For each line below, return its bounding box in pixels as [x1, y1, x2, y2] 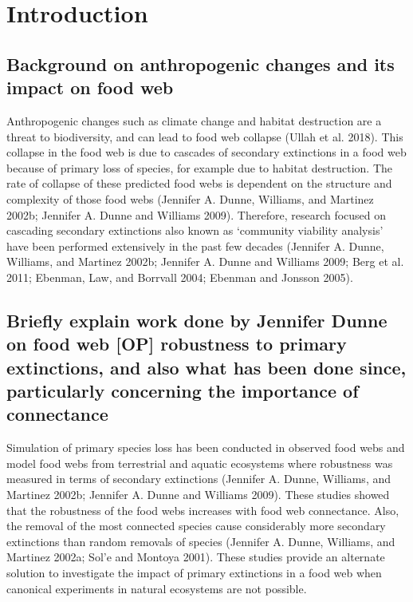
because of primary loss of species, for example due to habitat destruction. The [6, 159, 392, 176]
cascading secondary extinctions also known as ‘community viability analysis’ [6, 222, 383, 239]
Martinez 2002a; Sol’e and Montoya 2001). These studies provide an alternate [6, 549, 385, 565]
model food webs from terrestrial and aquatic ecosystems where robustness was [6, 454, 393, 471]
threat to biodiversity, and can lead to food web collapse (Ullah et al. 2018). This [6, 128, 403, 145]
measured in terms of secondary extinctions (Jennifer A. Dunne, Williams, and [6, 470, 391, 487]
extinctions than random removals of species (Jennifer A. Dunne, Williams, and [6, 533, 395, 549]
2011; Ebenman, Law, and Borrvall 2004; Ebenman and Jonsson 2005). [6, 268, 353, 285]
